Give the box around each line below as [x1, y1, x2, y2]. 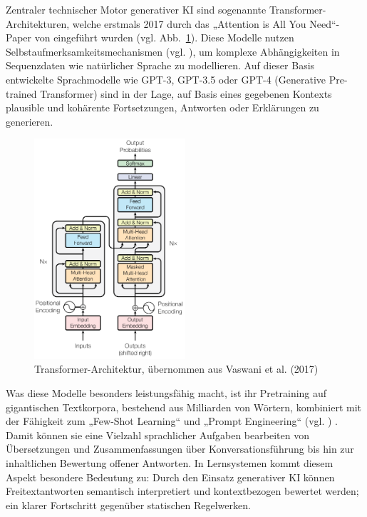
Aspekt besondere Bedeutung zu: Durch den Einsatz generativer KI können [6, 469, 335, 484]
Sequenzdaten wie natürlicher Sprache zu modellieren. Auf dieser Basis [6, 58, 315, 73]
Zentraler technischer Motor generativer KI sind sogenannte [6, 2, 267, 16]
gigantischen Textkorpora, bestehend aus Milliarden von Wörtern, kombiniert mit [6, 399, 362, 414]
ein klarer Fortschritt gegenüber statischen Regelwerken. [6, 497, 251, 512]
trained [6, 86, 37, 101]
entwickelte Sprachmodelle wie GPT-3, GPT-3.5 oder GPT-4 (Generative [6, 71, 326, 86]
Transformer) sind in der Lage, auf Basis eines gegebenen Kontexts [40, 86, 332, 101]
